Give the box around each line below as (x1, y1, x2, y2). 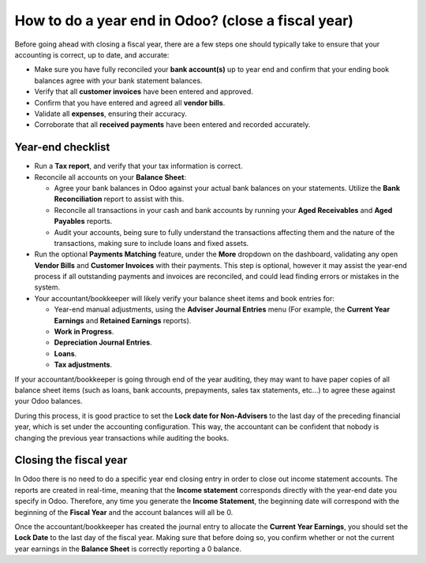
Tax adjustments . (54, 360, 113, 370)
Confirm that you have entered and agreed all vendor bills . (34, 98, 226, 107)
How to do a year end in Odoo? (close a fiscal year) (14, 12, 354, 29)
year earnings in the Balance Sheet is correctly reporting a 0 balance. (14, 544, 242, 554)
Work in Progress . (54, 327, 114, 337)
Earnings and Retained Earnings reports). (54, 315, 192, 325)
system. (34, 282, 61, 292)
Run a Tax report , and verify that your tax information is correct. (34, 162, 243, 171)
